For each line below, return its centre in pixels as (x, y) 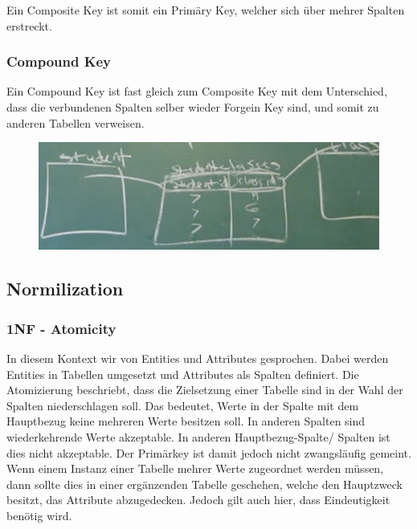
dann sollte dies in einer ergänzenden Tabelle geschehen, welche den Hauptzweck (204, 484)
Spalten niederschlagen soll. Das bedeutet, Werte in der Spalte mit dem (183, 405)
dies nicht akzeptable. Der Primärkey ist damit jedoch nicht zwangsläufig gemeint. (209, 452)
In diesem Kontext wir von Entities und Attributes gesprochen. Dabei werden (198, 358)
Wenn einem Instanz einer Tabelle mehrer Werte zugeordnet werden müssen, (195, 468)
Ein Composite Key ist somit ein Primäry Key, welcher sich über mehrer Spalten (206, 10)
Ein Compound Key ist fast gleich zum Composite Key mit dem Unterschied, (197, 91)
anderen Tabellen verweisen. (76, 122)
